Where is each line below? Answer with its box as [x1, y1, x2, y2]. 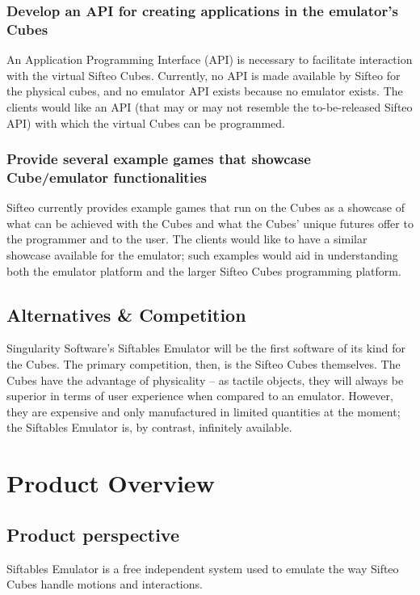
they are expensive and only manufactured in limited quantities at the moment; [6, 403, 401, 420]
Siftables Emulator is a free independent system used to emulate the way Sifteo [6, 559, 399, 576]
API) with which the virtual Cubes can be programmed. [6, 114, 285, 131]
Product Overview [6, 466, 215, 500]
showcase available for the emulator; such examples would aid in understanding [6, 247, 398, 264]
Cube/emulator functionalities [6, 167, 207, 187]
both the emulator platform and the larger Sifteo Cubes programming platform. [6, 262, 401, 279]
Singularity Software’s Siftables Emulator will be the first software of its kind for [6, 340, 405, 357]
